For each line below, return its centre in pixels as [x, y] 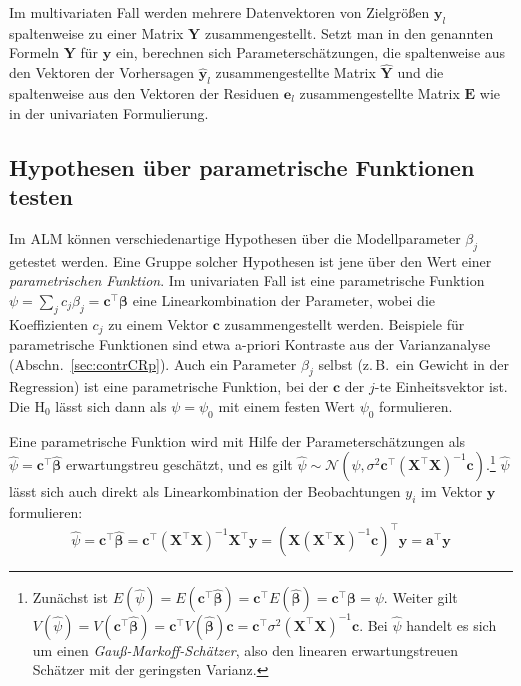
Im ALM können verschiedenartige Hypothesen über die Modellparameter [235, 237]
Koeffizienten [48, 323]
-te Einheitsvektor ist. [441, 386]
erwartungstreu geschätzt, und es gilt [179, 464]
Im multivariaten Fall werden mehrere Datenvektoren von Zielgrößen [219, 12]
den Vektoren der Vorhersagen [101, 72]
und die [420, 72]
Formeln [34, 52]
